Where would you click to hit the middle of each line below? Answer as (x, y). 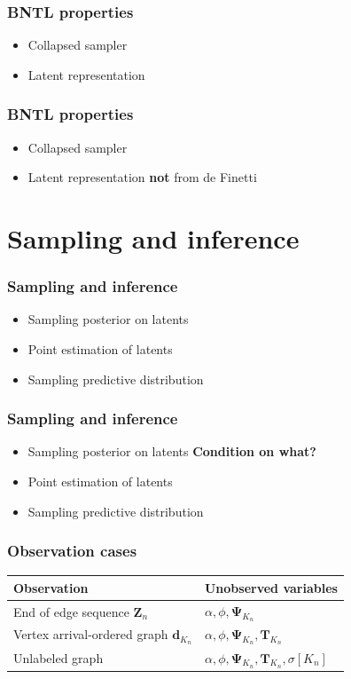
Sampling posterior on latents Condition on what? (172, 451)
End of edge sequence (71, 611)
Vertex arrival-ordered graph (91, 634)
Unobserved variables (271, 587)
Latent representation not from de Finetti (142, 177)
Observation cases (72, 551)
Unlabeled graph (58, 658)
